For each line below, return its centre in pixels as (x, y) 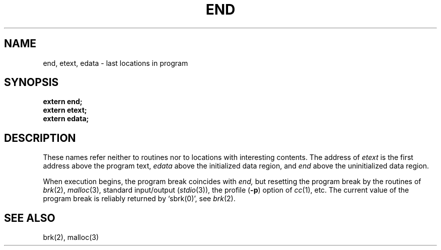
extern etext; (65, 110)
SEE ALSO (30, 218)
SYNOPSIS (31, 82)
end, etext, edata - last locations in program (116, 63)
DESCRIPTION (40, 138)
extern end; (63, 102)
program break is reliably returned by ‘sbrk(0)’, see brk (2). (139, 199)
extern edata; (66, 119)
